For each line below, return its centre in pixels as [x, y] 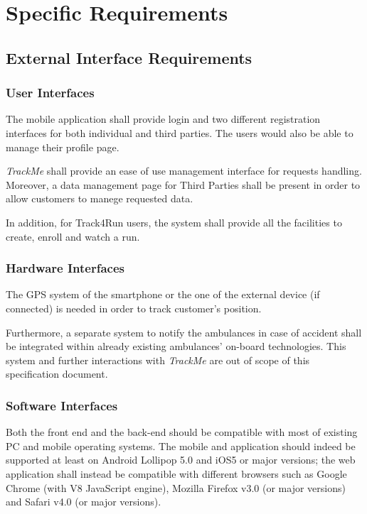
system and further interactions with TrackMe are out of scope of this [158, 360]
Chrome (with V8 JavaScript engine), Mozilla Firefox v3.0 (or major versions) [176, 487]
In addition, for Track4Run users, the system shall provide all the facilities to [174, 222]
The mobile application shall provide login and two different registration [163, 119]
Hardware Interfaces [65, 268]
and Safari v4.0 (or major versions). [84, 502]
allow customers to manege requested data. [100, 198]
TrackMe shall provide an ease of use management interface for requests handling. [184, 171]
